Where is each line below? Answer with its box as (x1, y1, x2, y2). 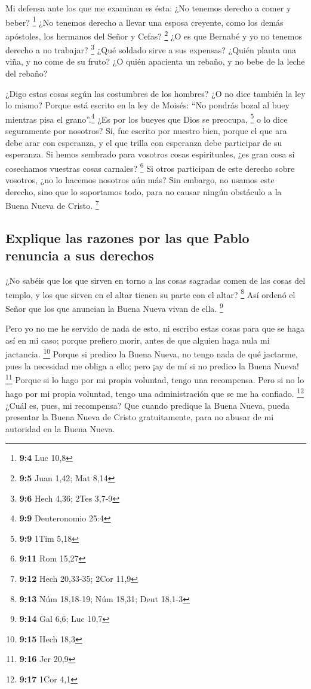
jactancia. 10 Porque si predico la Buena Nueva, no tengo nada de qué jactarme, (5, 346, 298, 360)
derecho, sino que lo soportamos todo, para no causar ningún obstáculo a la (5, 185, 282, 198)
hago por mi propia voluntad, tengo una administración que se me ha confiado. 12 (5, 386, 304, 400)
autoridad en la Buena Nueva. (5, 422, 115, 435)
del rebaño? (5, 66, 48, 79)
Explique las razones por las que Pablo (5, 228, 250, 247)
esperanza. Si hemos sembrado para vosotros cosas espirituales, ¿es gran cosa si (5, 148, 295, 160)
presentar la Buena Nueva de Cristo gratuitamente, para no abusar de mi (5, 411, 274, 423)
